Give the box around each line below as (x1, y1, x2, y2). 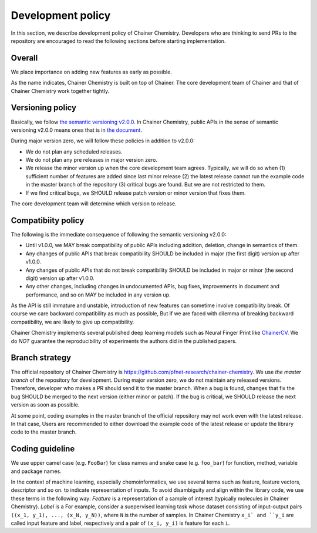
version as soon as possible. (11, 401, 80, 408)
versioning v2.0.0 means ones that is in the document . (11, 126, 142, 134)
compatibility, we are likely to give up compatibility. (11, 318, 134, 325)
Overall (11, 53, 38, 63)
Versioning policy (11, 103, 76, 113)
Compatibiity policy (11, 215, 85, 225)
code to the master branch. (11, 428, 77, 435)
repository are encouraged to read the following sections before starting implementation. (11, 37, 226, 44)
